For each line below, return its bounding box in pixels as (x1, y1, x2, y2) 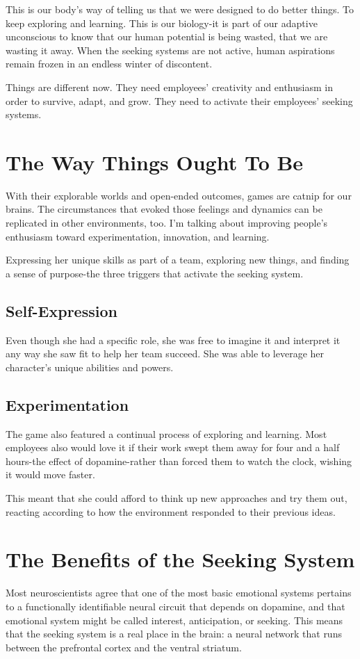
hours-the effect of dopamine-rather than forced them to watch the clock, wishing (6, 453, 352, 468)
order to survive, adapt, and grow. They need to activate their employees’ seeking (6, 93, 353, 108)
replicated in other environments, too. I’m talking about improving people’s (6, 215, 328, 230)
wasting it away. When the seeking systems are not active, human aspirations (6, 42, 335, 57)
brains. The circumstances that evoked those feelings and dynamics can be (6, 202, 322, 216)
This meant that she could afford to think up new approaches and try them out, (6, 491, 347, 505)
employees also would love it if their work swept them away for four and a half (6, 440, 340, 455)
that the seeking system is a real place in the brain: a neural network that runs (6, 626, 342, 641)
